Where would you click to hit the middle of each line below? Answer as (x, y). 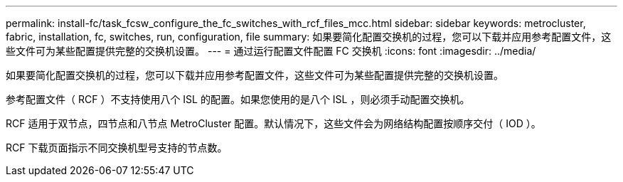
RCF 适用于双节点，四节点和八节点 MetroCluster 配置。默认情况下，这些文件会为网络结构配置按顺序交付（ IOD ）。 (273, 123)
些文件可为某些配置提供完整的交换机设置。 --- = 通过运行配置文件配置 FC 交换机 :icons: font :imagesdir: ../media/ (271, 51)
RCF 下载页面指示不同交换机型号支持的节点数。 (117, 148)
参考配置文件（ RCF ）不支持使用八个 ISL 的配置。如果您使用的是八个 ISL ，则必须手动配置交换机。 (238, 99)
